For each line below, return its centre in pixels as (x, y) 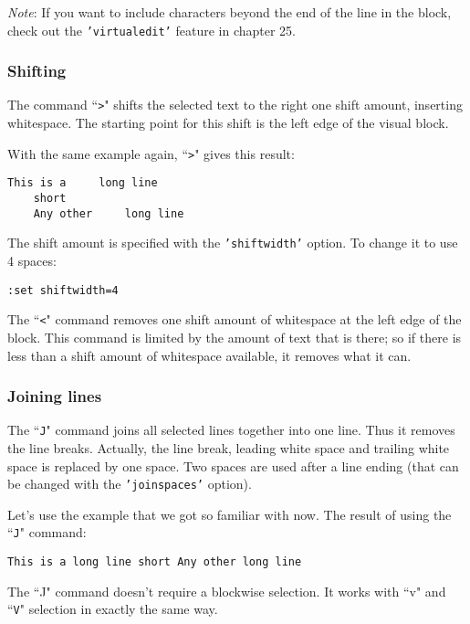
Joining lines (55, 396)
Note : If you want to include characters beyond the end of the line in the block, (230, 12)
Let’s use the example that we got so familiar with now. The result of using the (230, 514)
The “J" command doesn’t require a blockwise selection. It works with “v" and (227, 591)
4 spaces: (32, 260)
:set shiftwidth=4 (63, 290)
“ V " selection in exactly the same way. (113, 609)
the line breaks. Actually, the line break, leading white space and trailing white (229, 447)
